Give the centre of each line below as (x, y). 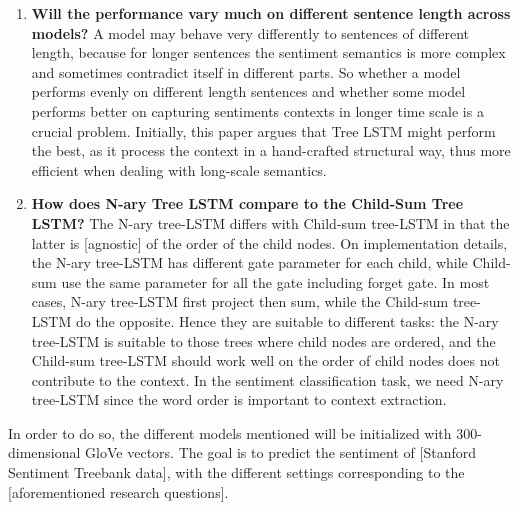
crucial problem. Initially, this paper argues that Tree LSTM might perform (263, 130)
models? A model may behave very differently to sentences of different (250, 32)
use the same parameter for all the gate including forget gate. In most (275, 281)
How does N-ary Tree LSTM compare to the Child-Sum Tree (247, 203)
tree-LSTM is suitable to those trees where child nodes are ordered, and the (263, 340)
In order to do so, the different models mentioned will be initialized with (230, 432)
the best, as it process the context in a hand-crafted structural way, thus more (271, 150)
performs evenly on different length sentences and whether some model (248, 91)
